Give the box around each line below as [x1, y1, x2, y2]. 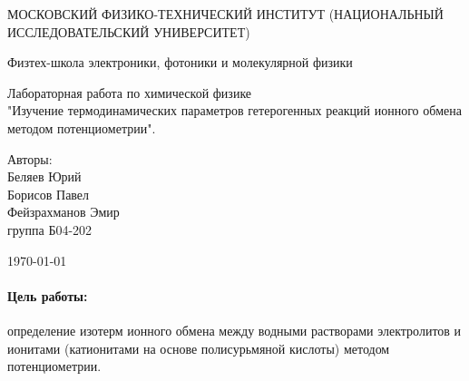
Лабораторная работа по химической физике [7, 83, 252, 102]
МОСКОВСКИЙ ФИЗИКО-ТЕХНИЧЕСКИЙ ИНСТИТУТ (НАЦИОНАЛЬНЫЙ [7, 5, 444, 23]
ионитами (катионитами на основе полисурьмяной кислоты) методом [7, 338, 390, 357]
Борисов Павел [7, 184, 90, 203]
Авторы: [7, 149, 53, 168]
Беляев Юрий [7, 167, 82, 186]
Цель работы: [7, 286, 88, 305]
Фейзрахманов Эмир [7, 202, 120, 221]
